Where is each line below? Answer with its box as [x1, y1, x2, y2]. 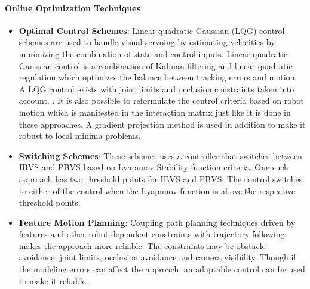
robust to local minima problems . [19, 129, 141, 142]
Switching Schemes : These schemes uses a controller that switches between [19, 149, 302, 161]
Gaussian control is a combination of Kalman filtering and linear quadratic [19, 59, 293, 72]
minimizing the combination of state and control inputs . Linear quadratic [19, 47, 288, 60]
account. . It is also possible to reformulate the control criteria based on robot [19, 94, 304, 107]
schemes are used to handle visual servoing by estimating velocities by [19, 36, 275, 48]
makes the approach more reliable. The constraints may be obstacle [19, 239, 266, 251]
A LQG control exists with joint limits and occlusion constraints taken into [19, 82, 294, 95]
